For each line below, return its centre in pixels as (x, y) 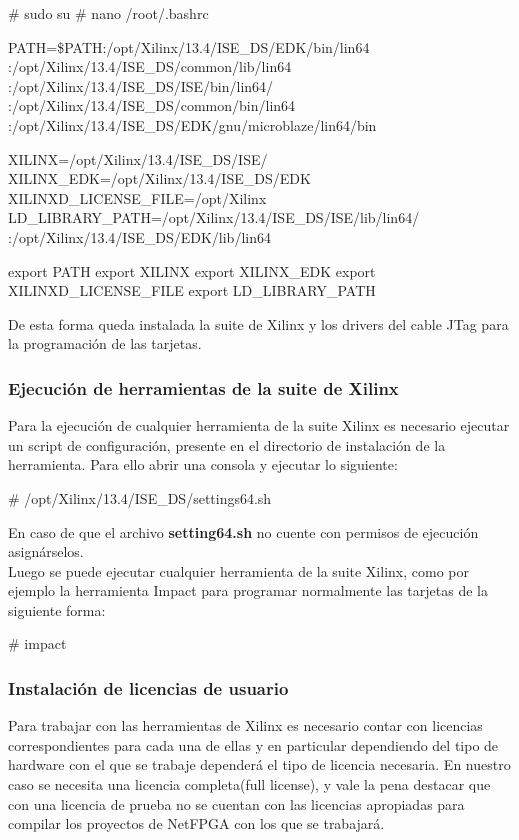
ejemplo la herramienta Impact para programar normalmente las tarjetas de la (248, 590)
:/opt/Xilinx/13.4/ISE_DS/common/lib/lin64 (150, 66)
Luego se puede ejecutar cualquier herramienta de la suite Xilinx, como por (238, 570)
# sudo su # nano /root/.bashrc (108, 13)
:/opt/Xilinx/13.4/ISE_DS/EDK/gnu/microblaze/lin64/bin (192, 124)
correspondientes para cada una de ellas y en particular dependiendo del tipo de (253, 744)
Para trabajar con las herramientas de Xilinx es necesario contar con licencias (245, 725)
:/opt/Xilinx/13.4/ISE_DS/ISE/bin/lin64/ (141, 85)
